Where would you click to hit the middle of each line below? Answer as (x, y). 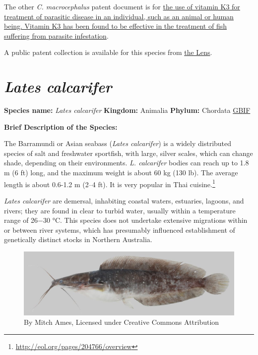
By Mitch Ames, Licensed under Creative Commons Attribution (122, 322)
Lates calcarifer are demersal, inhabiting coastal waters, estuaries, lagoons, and (124, 200)
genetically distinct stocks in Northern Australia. (78, 239)
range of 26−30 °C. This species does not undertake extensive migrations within (126, 220)
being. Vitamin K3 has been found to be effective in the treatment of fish (115, 26)
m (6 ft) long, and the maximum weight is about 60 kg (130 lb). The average (121, 173)
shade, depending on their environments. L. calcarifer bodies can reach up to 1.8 (127, 163)
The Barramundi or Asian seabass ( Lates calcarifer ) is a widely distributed (118, 143)
